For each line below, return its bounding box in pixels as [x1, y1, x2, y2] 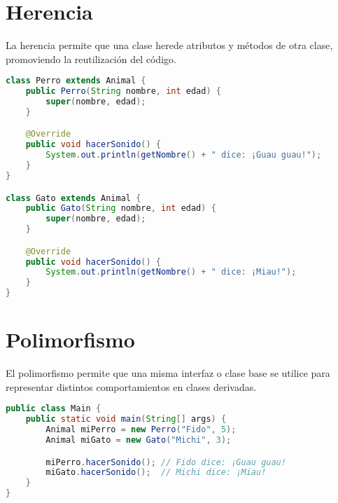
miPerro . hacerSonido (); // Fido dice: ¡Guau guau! [45, 457, 286, 467]
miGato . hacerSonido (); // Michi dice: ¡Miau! [45, 467, 267, 478]
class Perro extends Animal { [6, 76, 146, 86]
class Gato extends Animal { [6, 193, 141, 203]
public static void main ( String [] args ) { [25, 414, 227, 425]
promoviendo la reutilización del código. [6, 51, 176, 66]
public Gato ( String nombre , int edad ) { [25, 203, 216, 214]
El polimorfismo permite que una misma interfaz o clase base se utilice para [6, 366, 330, 380]
